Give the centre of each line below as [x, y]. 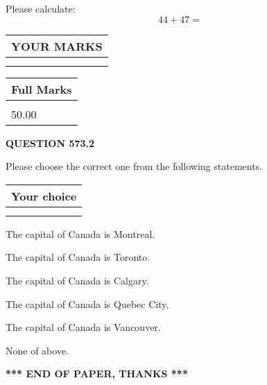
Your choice [44, 196]
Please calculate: [41, 8]
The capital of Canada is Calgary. [77, 280]
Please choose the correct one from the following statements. [134, 166]
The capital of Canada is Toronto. [78, 257]
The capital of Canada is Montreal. [80, 233]
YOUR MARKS [57, 46]
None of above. [37, 350]
